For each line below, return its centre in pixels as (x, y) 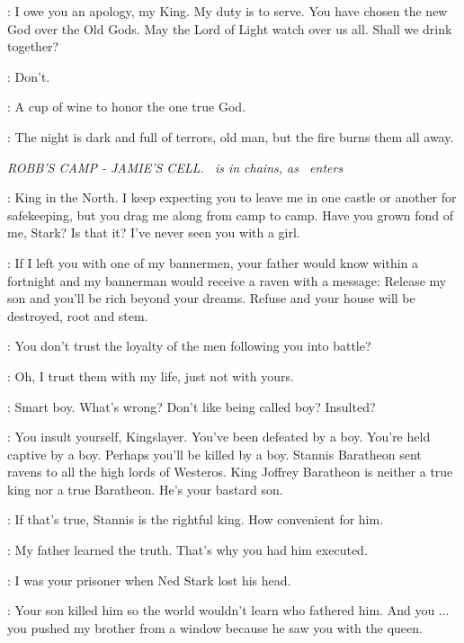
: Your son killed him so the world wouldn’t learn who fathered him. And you (221, 610)
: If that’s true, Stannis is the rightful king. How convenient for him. (196, 519)
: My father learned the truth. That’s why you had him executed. (187, 550)
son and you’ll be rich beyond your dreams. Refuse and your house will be (211, 298)
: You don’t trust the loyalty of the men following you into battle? (189, 346)
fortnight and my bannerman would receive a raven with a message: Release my (227, 280)
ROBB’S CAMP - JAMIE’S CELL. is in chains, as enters (175, 167)
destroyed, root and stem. (78, 315)
